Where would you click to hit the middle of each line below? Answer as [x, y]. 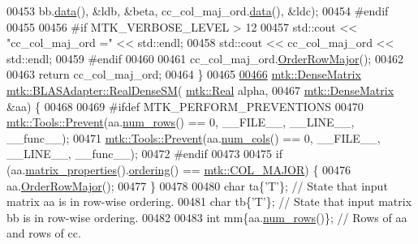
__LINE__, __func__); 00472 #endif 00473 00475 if [144, 154]
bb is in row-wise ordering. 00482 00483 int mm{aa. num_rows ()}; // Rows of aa [207, 217]
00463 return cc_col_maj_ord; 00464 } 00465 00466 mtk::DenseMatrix [184, 74]
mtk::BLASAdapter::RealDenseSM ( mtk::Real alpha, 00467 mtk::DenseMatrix [200, 90]
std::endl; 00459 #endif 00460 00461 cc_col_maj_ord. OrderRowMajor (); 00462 [205, 58]
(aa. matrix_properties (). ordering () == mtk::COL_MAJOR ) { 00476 [179, 169]
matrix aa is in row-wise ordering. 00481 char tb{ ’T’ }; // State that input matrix [209, 201]
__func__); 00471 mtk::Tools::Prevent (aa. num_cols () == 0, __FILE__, [194, 137]
